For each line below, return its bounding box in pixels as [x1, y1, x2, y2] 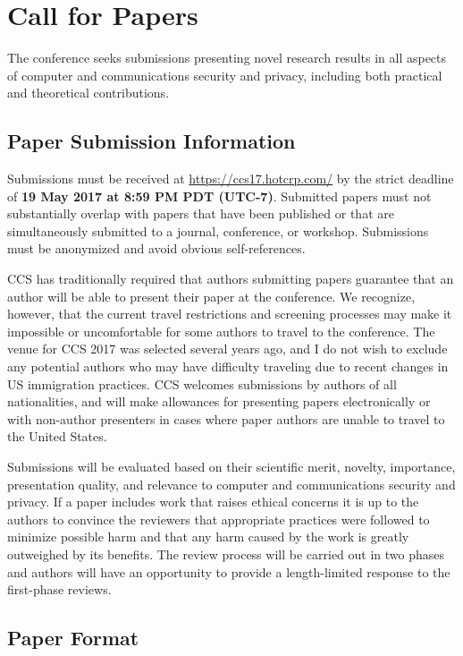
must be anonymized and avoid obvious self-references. [7, 239, 306, 258]
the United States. [7, 427, 107, 446]
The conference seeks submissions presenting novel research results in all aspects [7, 48, 447, 67]
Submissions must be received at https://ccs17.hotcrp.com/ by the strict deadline [7, 169, 454, 188]
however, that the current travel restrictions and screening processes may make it [7, 304, 452, 323]
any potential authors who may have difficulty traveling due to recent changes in [7, 357, 449, 376]
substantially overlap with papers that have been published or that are [7, 204, 394, 223]
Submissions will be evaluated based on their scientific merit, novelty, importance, [7, 457, 456, 476]
